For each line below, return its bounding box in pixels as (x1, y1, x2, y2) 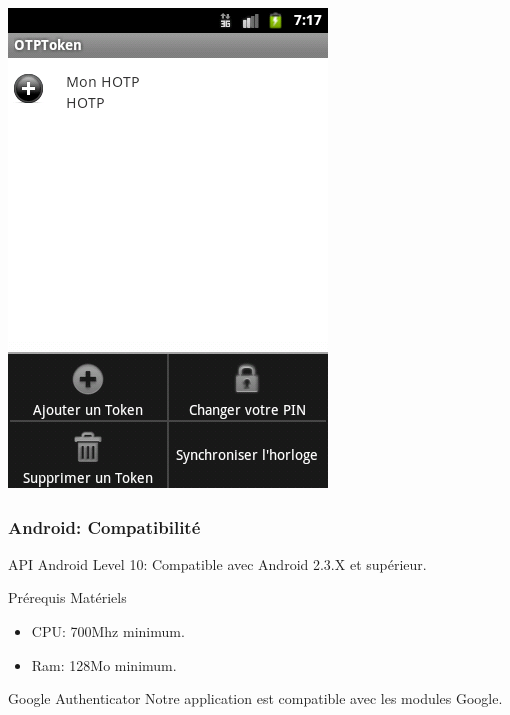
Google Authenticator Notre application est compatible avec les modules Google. (8, 688, 503, 709)
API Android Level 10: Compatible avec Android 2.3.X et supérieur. (8, 553, 427, 574)
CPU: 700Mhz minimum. (31, 621, 185, 641)
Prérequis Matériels (8, 587, 127, 608)
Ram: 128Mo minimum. (31, 654, 177, 675)
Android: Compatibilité (8, 514, 201, 539)
